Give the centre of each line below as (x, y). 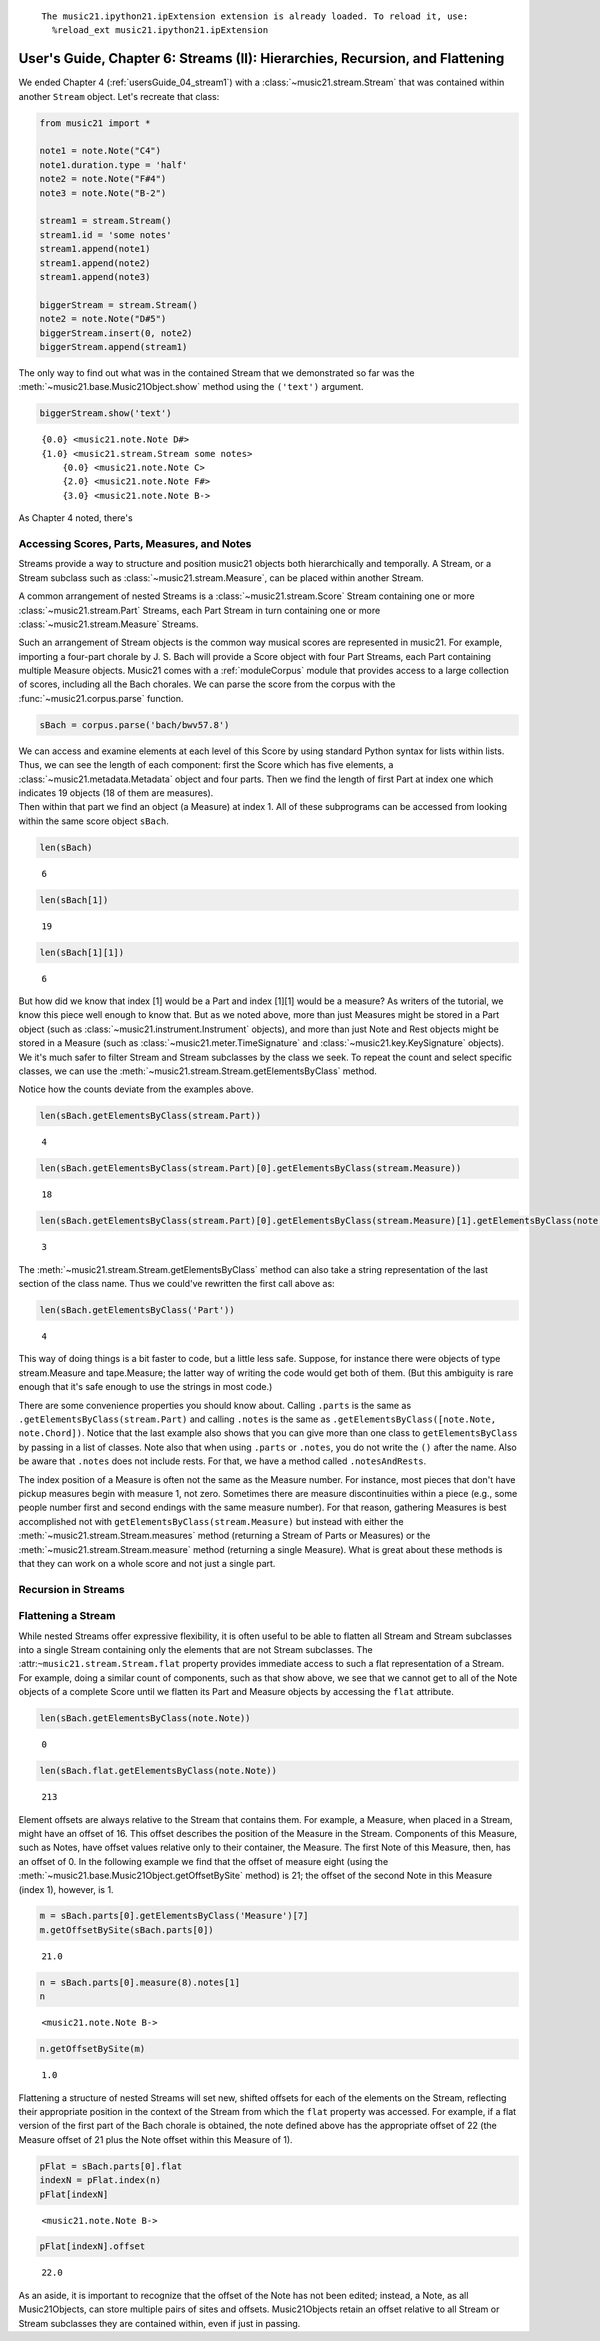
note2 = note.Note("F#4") (103, 179)
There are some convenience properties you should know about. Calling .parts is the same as (215, 1405)
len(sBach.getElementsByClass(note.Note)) (145, 1718)
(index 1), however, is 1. (66, 1889)
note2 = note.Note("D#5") (103, 319)
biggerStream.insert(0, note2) (116, 333)
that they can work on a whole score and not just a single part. (147, 1563)
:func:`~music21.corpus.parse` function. (101, 698)
